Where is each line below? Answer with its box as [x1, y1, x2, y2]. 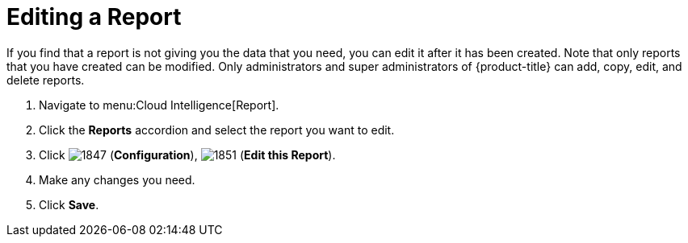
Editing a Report [6, 3, 182, 31]
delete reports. [6, 72, 85, 87]
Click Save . [39, 197, 99, 212]
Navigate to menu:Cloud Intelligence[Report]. [39, 97, 279, 112]
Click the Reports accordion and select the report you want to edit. [39, 122, 395, 137]
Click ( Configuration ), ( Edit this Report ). [39, 147, 336, 162]
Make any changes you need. [39, 172, 195, 187]
